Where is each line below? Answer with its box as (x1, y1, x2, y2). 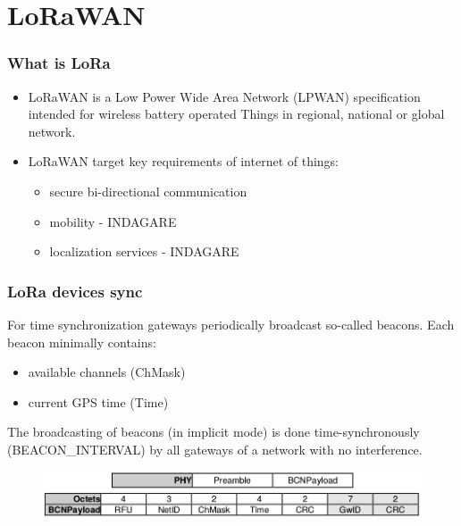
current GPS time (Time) (28, 392, 169, 411)
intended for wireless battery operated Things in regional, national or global (28, 104, 445, 123)
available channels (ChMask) (28, 363, 186, 381)
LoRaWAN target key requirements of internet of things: (28, 152, 339, 171)
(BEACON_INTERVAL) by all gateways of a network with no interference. (7, 439, 423, 458)
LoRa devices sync (7, 280, 143, 302)
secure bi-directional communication (49, 181, 247, 200)
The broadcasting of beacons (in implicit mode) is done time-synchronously (7, 422, 420, 441)
